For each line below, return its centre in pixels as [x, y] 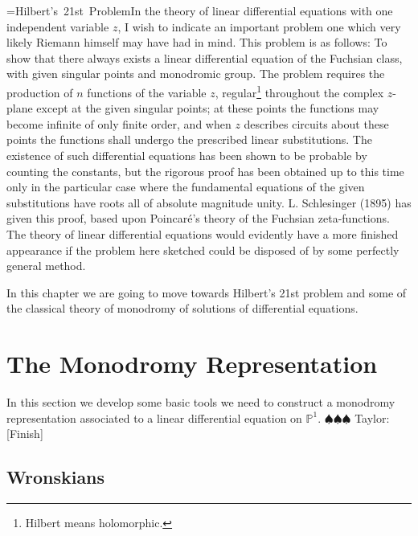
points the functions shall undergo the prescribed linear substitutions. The [189, 139]
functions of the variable [147, 92]
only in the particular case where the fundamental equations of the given [186, 187]
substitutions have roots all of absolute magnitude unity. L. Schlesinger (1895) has [209, 202]
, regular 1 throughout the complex [299, 91]
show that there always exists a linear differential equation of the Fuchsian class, [205, 57]
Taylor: [372, 417]
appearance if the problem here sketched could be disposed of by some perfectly [203, 250]
